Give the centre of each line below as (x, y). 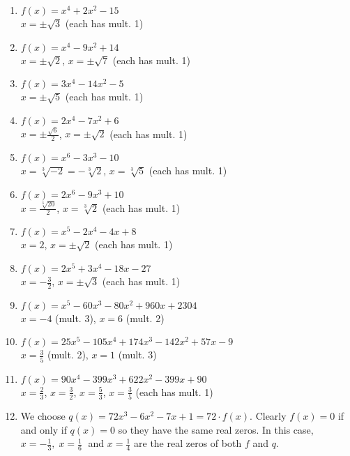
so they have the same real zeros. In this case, (216, 429)
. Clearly (268, 416)
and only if (44, 429)
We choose (43, 416)
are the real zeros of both (188, 443)
